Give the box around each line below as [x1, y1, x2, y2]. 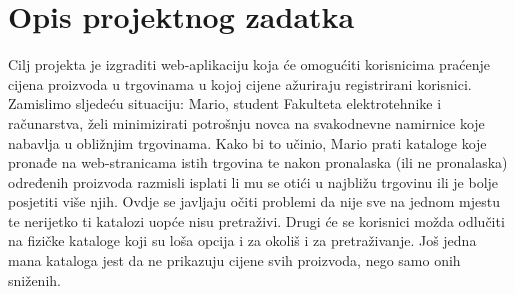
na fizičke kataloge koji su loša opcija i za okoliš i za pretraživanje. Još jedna [8, 230, 477, 251]
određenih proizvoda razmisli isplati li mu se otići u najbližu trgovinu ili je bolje [8, 171, 499, 192]
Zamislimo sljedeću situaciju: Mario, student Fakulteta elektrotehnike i [8, 93, 442, 114]
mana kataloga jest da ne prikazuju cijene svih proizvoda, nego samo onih [8, 250, 461, 271]
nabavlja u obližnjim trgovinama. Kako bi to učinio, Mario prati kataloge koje [8, 132, 487, 153]
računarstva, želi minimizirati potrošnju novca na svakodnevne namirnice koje [8, 112, 485, 133]
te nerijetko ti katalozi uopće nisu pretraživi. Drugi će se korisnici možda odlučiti [8, 210, 505, 231]
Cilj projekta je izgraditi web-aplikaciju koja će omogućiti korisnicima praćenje [8, 54, 491, 75]
